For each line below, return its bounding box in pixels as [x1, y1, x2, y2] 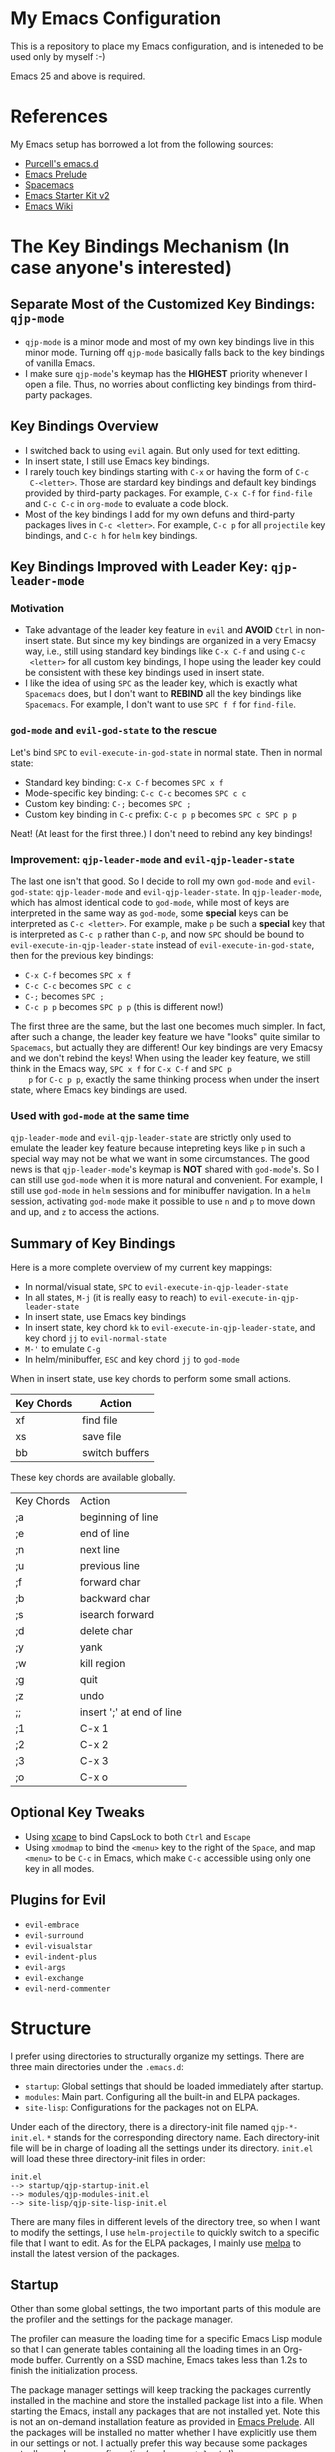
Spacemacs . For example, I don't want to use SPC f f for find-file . [24, 698, 297, 711]
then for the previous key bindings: [10, 949, 154, 961]
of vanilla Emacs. [24, 357, 96, 369]
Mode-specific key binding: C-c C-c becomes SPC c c [24, 787, 247, 799]
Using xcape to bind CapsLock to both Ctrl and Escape [24, 1830, 252, 1842]
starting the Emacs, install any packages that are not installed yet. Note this [10, 2405, 321, 2417]
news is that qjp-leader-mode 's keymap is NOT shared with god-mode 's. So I [10, 1163, 320, 1176]
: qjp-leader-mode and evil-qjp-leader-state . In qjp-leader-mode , [50, 885, 323, 897]
